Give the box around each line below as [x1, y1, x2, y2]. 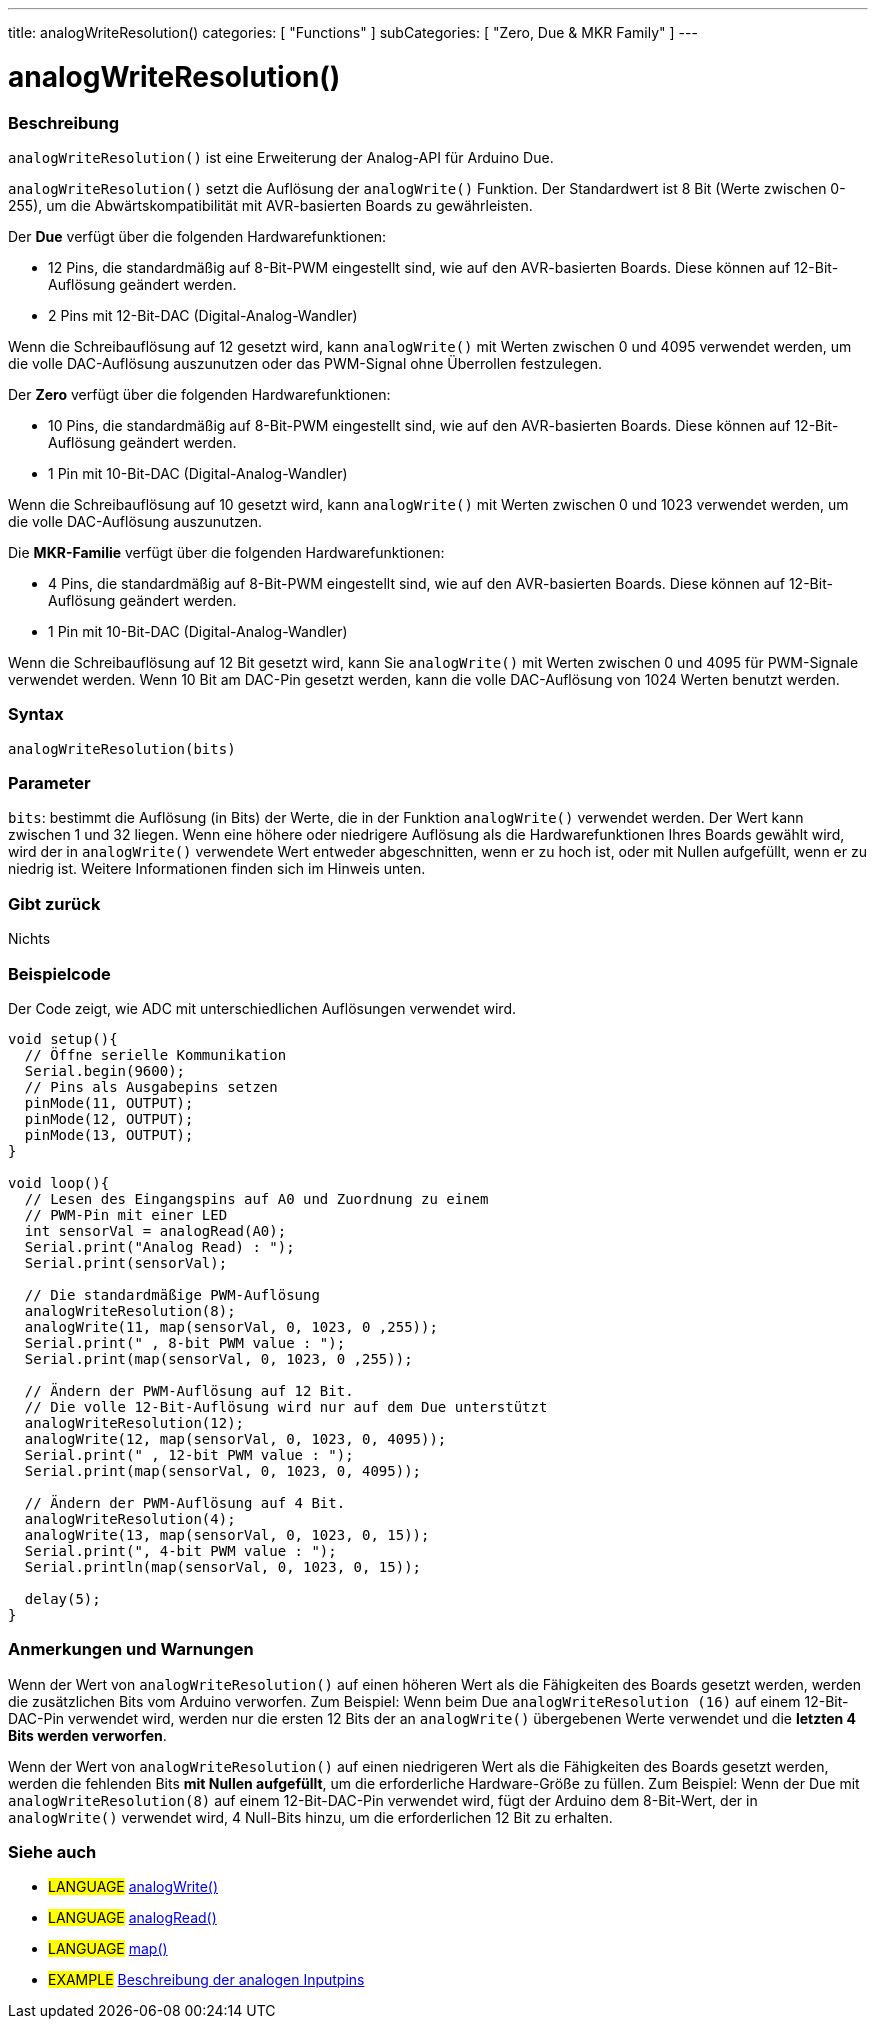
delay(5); [24, 1590, 101, 1607]
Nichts [8, 930, 51, 948]
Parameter [8, 773, 91, 793]
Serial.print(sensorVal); [24, 1254, 228, 1271]
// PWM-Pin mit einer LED [24, 1206, 228, 1223]
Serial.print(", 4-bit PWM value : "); [24, 1542, 337, 1559]
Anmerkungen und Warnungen [8, 1639, 254, 1660]
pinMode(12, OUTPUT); [24, 1110, 194, 1127]
